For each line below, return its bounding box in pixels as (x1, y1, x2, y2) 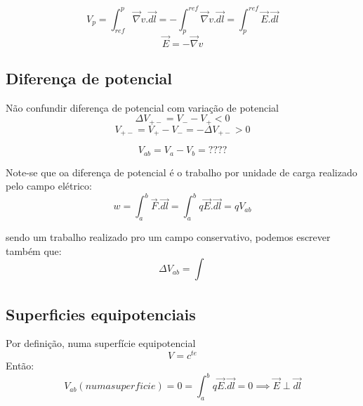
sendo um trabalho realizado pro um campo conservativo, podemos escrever (6, 230, 331, 244)
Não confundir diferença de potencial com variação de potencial (6, 100, 279, 114)
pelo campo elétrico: (6, 178, 92, 193)
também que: (6, 243, 62, 258)
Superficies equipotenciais (6, 303, 196, 325)
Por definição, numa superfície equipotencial (6, 336, 196, 351)
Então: (6, 358, 34, 373)
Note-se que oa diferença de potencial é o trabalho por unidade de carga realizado (6, 164, 357, 179)
